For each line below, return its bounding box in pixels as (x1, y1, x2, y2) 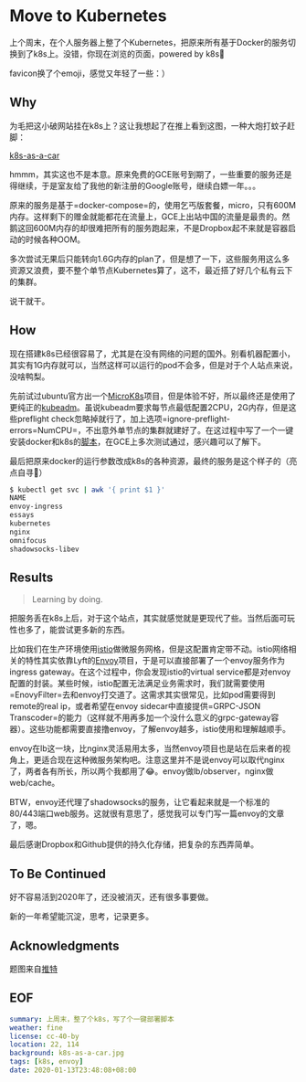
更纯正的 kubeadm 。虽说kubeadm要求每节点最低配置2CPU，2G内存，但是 (9, 401, 290, 412)
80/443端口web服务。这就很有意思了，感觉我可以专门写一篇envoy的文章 (9, 808, 285, 819)
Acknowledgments (9, 938, 121, 953)
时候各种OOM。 (25, 234, 86, 245)
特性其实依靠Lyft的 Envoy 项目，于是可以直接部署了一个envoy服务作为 (25, 655, 286, 666)
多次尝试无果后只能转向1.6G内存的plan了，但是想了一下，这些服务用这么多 (9, 253, 290, 264)
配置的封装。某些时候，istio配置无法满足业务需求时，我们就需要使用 (9, 678, 266, 689)
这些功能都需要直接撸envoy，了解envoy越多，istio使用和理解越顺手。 (28, 724, 290, 735)
